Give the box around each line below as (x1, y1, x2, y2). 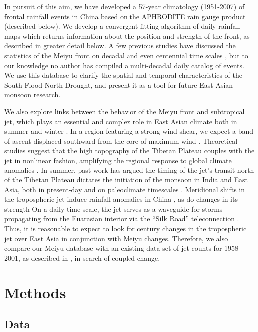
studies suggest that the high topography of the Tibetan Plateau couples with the (4, 145, 255, 156)
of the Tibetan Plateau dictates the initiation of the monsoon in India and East (4, 174, 248, 185)
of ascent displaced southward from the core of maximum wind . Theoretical (4, 135, 238, 146)
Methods (4, 282, 66, 302)
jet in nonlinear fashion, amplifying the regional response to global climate (4, 155, 232, 165)
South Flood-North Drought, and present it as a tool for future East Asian (4, 79, 233, 90)
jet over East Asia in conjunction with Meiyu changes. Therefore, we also (4, 233, 228, 243)
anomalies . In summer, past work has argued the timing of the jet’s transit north (4, 165, 254, 175)
